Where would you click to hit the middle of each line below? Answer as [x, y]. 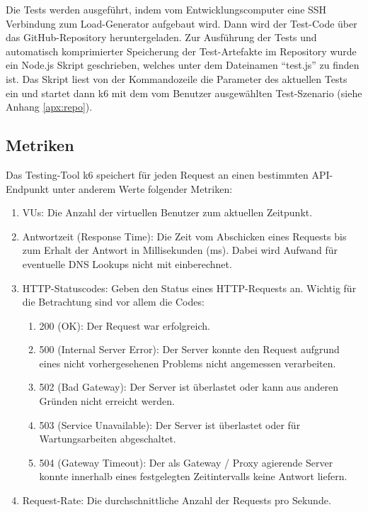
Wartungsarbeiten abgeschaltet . [108, 439]
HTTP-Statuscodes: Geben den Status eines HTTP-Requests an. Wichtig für [189, 288]
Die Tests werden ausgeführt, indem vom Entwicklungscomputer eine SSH [166, 9]
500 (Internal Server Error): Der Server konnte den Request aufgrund [189, 349]
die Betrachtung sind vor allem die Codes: [113, 302]
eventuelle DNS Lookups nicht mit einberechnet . [127, 263]
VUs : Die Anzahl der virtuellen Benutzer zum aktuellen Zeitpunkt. [167, 212]
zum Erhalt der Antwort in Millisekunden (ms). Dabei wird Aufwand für [180, 250]
